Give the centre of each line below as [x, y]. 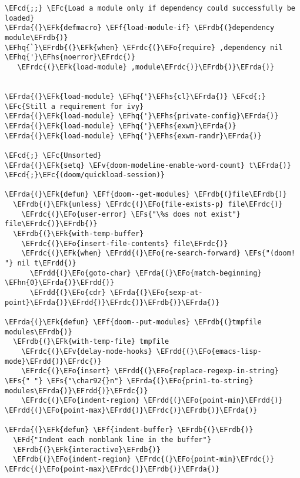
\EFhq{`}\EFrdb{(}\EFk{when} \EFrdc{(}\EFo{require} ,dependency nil [144, 47]
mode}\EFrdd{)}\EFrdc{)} [53, 361]
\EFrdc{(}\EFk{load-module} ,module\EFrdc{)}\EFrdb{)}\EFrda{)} [146, 67]
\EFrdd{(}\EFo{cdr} [68, 293]
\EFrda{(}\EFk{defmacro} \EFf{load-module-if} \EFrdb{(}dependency [140, 28]
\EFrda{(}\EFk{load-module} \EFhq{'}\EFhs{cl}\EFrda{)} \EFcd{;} [135, 96]
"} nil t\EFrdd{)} [41, 263]
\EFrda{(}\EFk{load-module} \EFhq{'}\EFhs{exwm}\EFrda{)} [121, 126]
